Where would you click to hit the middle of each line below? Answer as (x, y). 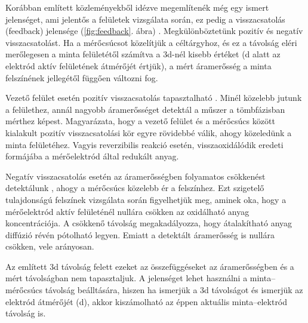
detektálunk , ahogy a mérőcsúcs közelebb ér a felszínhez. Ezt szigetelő (135, 188)
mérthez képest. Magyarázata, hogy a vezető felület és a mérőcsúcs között (140, 121)
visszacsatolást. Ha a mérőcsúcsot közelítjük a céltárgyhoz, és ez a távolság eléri (151, 42)
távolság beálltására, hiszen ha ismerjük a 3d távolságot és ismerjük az (174, 290)
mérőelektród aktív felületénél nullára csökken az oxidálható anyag (127, 211)
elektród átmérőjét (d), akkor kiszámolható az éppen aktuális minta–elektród (147, 301)
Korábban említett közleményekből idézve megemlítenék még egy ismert (137, 7)
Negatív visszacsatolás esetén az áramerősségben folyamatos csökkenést (135, 176)
